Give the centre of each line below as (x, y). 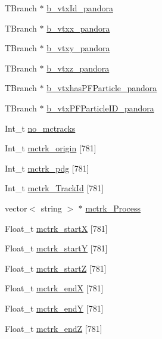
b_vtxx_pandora (78, 28)
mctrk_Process (113, 208)
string (51, 208)
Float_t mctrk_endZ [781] (54, 328)
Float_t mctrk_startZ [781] (56, 268)
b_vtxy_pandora (78, 48)
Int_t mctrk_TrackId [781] (54, 188)
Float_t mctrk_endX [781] (54, 288)
